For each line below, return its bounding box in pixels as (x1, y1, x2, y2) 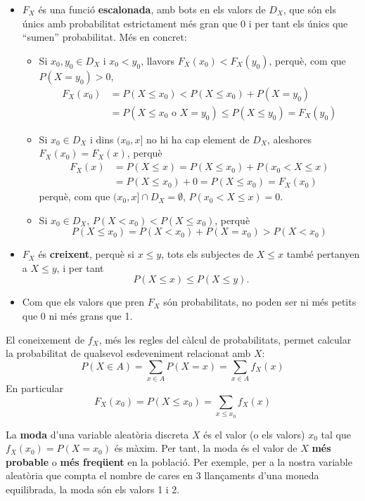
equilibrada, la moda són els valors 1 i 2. (6, 481, 180, 496)
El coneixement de (6, 332, 85, 346)
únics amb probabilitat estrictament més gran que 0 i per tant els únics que (22, 15, 348, 30)
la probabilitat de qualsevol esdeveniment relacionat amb (6, 346, 251, 360)
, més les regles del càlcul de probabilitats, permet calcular (98, 332, 352, 346)
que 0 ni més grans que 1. (22, 308, 133, 323)
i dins (89, 131, 114, 146)
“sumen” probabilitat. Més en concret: (22, 30, 187, 44)
